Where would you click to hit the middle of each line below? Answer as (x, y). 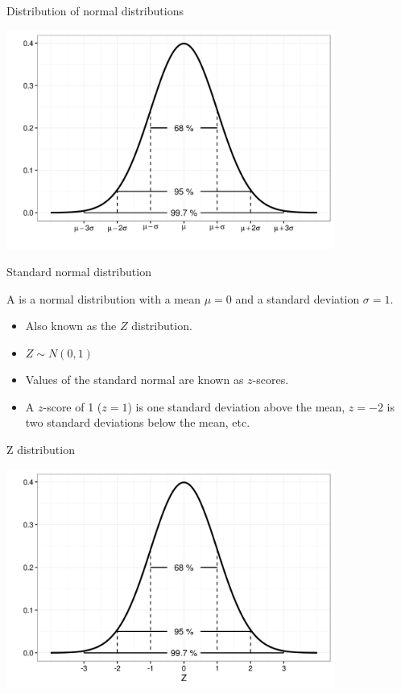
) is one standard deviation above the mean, (236, 406)
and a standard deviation (298, 298)
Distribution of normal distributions (95, 10)
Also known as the (71, 326)
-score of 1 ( (72, 406)
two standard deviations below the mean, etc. (138, 422)
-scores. (271, 380)
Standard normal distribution (79, 271)
